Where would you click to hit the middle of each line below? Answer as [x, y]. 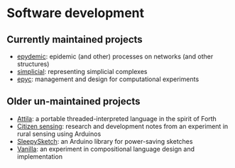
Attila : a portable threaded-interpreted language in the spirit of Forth [117, 118]
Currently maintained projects [75, 40]
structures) [33, 64]
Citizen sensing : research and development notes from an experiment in [122, 126]
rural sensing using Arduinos [59, 134]
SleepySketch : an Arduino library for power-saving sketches [105, 141]
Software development [76, 13]
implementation [40, 156]
